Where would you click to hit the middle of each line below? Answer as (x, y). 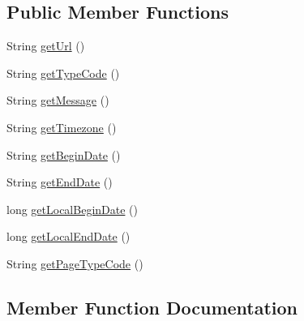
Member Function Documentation (152, 307)
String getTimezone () (62, 127)
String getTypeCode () (63, 73)
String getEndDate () (60, 182)
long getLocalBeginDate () (72, 209)
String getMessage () (58, 100)
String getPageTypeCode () (75, 263)
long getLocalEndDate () (69, 236)
